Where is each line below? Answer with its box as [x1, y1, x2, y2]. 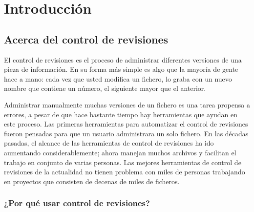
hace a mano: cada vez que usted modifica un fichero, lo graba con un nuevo [4, 73, 232, 84]
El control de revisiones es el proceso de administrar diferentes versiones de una [4, 54, 242, 64]
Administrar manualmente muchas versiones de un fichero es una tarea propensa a [4, 99, 250, 109]
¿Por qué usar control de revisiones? [4, 197, 150, 209]
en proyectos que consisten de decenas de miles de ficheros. [4, 176, 180, 186]
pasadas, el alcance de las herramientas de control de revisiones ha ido [4, 138, 214, 148]
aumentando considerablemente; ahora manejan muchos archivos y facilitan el [4, 147, 236, 157]
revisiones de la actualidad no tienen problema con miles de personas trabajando [4, 167, 245, 177]
